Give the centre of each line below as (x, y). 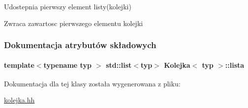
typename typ (67, 65)
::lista (235, 65)
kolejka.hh (19, 100)
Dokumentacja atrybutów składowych (80, 45)
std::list (119, 65)
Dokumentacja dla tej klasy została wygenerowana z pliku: (92, 83)
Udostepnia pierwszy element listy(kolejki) (68, 6)
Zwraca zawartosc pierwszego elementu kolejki (74, 23)
